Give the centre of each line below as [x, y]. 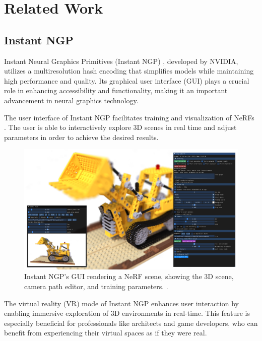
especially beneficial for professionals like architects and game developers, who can [131, 323]
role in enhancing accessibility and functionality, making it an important [116, 90]
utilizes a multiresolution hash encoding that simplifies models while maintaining [129, 71]
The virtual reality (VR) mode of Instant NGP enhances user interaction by [121, 303]
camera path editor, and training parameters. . [96, 286]
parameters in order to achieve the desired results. [81, 137]
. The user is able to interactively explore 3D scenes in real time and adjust [120, 127]
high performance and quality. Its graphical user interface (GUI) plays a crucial [127, 80]
